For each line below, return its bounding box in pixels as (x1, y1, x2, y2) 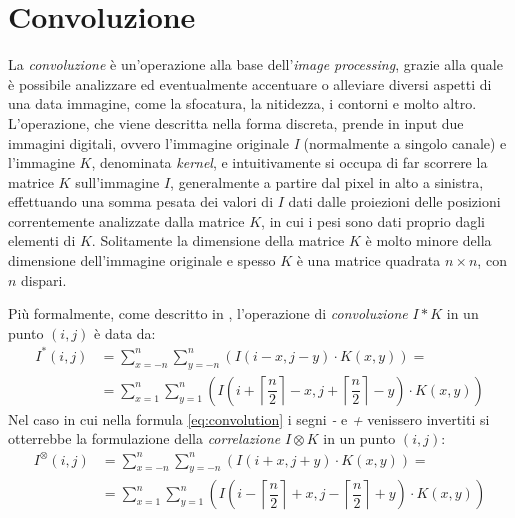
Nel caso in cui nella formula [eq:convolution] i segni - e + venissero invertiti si (8, 408, 490, 429)
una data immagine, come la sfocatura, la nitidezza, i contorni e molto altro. (8, 93, 477, 114)
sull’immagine (75, 171, 160, 192)
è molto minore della (365, 230, 492, 251)
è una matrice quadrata (296, 250, 441, 271)
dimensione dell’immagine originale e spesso (8, 250, 276, 271)
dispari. (21, 269, 67, 290)
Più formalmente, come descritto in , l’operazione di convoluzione (8, 303, 408, 324)
